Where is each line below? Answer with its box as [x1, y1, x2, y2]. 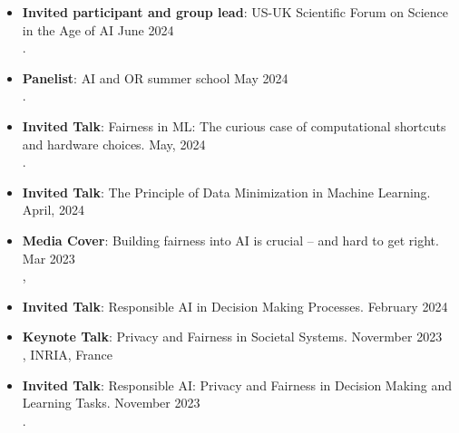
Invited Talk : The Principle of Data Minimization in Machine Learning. [22, 182, 431, 201]
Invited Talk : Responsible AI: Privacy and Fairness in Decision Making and [22, 375, 453, 394]
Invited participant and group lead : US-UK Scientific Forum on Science [22, 3, 449, 21]
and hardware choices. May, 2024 [22, 134, 206, 153]
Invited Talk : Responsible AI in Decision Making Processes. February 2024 [22, 296, 448, 315]
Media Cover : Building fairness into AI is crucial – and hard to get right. [22, 230, 439, 249]
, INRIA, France [22, 344, 113, 363]
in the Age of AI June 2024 [22, 20, 174, 39]
